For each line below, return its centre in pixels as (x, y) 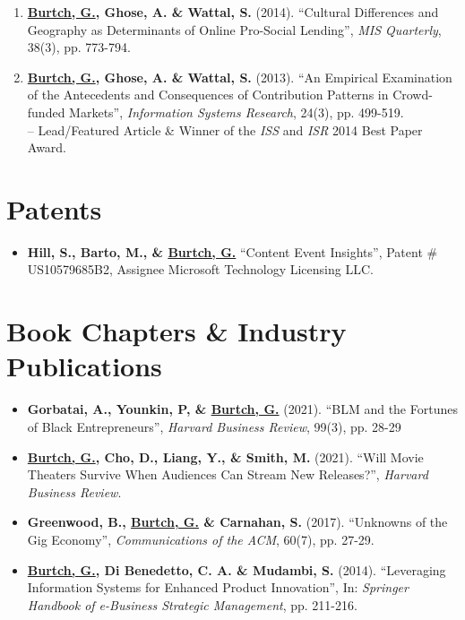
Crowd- (413, 95)
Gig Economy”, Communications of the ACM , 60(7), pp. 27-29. (201, 539)
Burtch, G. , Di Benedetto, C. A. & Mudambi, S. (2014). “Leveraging (237, 569)
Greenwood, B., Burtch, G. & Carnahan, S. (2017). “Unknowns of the (237, 522)
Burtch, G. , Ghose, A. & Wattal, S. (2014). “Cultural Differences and (233, 12)
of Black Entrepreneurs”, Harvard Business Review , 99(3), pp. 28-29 (214, 426)
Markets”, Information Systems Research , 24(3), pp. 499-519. (237, 112)
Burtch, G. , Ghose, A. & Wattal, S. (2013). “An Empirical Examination (240, 77)
